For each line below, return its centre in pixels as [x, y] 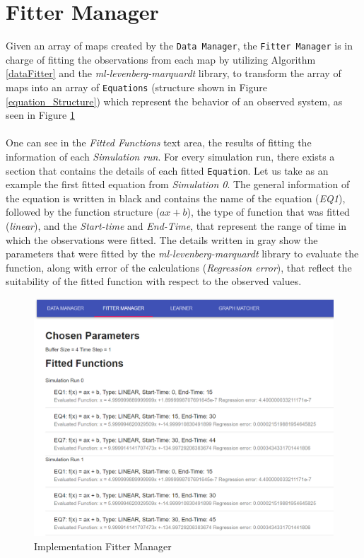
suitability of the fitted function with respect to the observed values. [154, 281]
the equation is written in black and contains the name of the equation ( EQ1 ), [176, 198]
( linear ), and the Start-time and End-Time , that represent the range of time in [176, 226]
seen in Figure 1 [40, 115]
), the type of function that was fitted [268, 212]
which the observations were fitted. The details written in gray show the [162, 239]
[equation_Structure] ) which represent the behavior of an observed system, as [174, 101]
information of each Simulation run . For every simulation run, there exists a [170, 156]
